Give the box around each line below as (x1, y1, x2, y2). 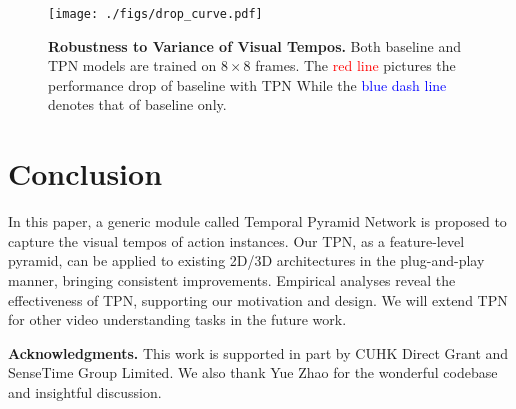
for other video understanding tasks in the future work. (8, 309, 347, 330)
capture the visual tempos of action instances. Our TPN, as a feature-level (8, 230, 465, 251)
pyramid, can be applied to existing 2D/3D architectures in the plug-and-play (8, 250, 485, 271)
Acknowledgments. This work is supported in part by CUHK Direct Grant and (8, 342, 509, 363)
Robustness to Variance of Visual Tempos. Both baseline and (48, 35, 461, 56)
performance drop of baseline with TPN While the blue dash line (48, 74, 447, 95)
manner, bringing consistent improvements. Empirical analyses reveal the (8, 269, 456, 290)
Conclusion (8, 153, 163, 194)
